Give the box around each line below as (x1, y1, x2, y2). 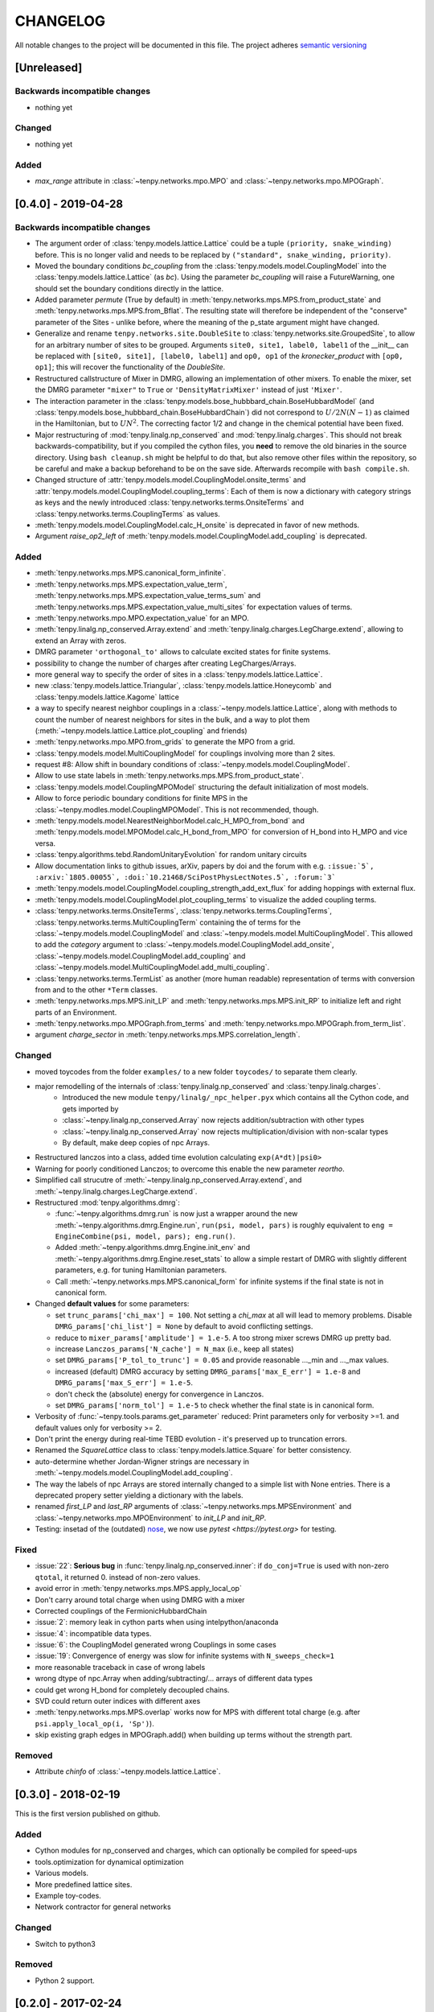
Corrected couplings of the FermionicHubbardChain (35, 1606, 207, 1615)
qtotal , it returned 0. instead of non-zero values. (35, 1572, 201, 1581)
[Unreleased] (14, 61, 83, 75)
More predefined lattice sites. (35, 1879, 133, 1889)
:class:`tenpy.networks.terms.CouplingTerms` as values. (35, 509, 220, 518)
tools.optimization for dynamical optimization (35, 1857, 184, 1866)
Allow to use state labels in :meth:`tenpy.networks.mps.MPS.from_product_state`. (35, 771, 305, 781)
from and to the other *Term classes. (35, 984, 158, 994)
